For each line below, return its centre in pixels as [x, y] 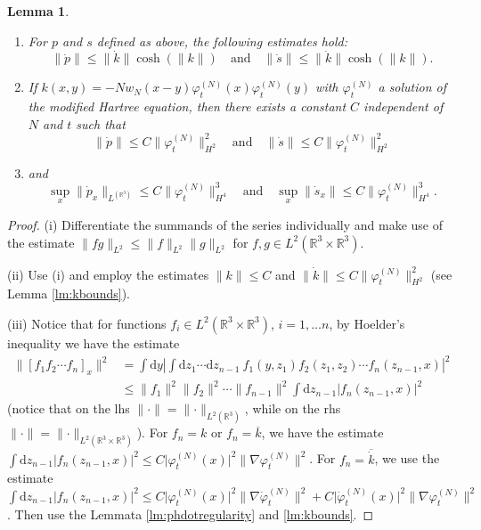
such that [101, 123]
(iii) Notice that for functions [87, 323]
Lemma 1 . [38, 11]
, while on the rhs [293, 408]
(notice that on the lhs [69, 408]
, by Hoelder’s [367, 323]
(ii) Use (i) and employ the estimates [108, 274]
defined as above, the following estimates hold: [222, 41]
